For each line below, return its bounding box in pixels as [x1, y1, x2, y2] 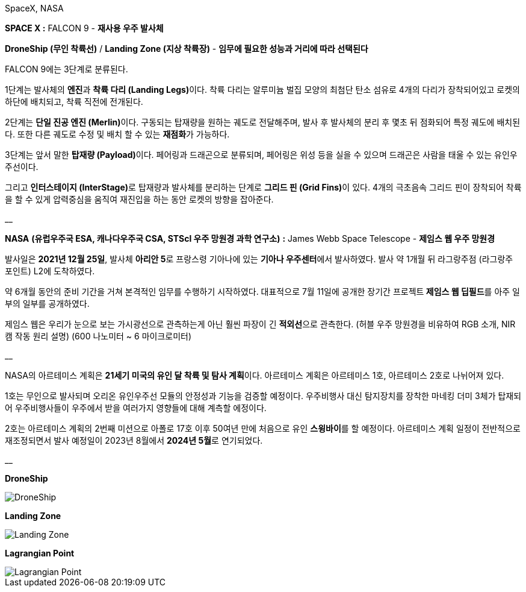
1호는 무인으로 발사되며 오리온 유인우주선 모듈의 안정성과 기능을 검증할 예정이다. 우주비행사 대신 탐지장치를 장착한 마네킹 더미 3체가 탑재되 [5, 391, 522, 401]
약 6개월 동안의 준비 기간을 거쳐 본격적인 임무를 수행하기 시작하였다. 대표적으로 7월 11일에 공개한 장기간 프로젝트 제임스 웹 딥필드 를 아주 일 [5, 286, 520, 297]
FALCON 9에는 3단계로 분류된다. [5, 64, 128, 74]
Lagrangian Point [5, 548, 75, 558]
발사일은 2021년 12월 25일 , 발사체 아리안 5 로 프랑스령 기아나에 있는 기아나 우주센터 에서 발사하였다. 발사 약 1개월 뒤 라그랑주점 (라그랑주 [5, 254, 513, 264]
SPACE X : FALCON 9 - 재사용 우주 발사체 [5, 23, 164, 33]
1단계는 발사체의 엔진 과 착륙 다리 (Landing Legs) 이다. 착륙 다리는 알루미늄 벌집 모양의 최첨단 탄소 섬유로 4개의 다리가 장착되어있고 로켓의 [5, 84, 520, 95]
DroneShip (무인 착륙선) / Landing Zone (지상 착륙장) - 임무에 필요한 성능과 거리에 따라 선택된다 [5, 43, 368, 54]
